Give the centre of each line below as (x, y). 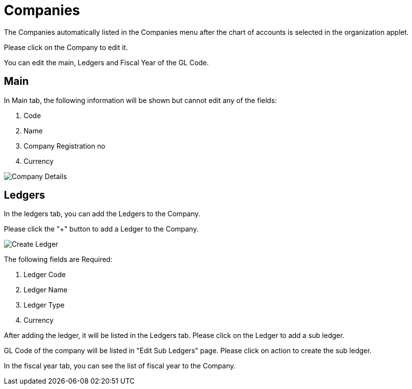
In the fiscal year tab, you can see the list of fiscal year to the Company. (120, 366)
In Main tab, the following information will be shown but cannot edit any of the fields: (141, 100)
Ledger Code (45, 275)
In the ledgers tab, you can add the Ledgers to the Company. (102, 214)
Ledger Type (44, 305)
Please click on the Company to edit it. (66, 47)
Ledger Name (46, 290)
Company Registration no (64, 146)
